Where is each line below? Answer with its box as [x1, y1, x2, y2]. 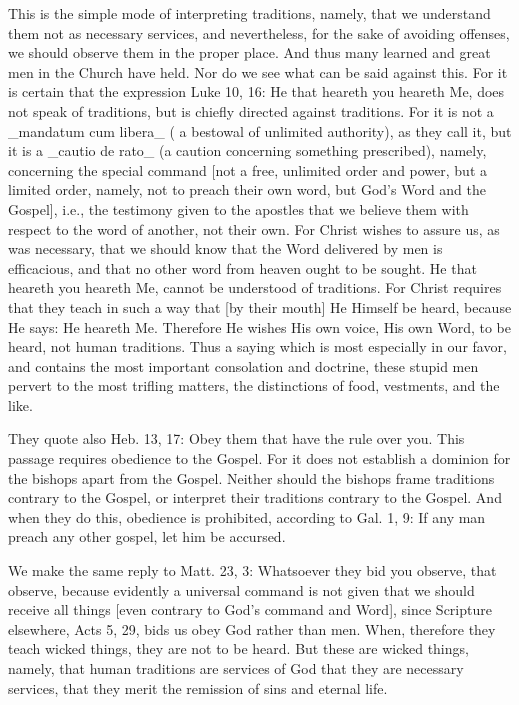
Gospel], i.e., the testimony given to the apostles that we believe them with [8, 198, 469, 219]
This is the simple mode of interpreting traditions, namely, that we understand [8, 3, 491, 23]
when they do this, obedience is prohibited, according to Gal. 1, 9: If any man [8, 506, 486, 527]
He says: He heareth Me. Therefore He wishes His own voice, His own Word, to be [8, 316, 511, 337]
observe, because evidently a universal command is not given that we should [8, 579, 475, 600]
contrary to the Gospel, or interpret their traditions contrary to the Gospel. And [8, 487, 502, 508]
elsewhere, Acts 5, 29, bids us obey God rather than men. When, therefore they [8, 618, 496, 639]
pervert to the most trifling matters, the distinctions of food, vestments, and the [8, 375, 500, 396]
